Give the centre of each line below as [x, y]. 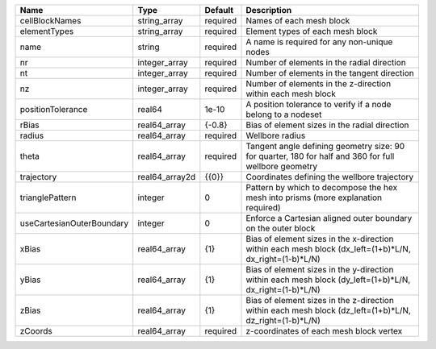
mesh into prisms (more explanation [314, 197]
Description [269, 10]
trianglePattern [48, 197]
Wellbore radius [276, 135]
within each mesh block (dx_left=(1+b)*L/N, [329, 249]
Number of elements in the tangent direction [330, 73]
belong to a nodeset [284, 114]
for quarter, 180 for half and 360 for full [320, 156]
